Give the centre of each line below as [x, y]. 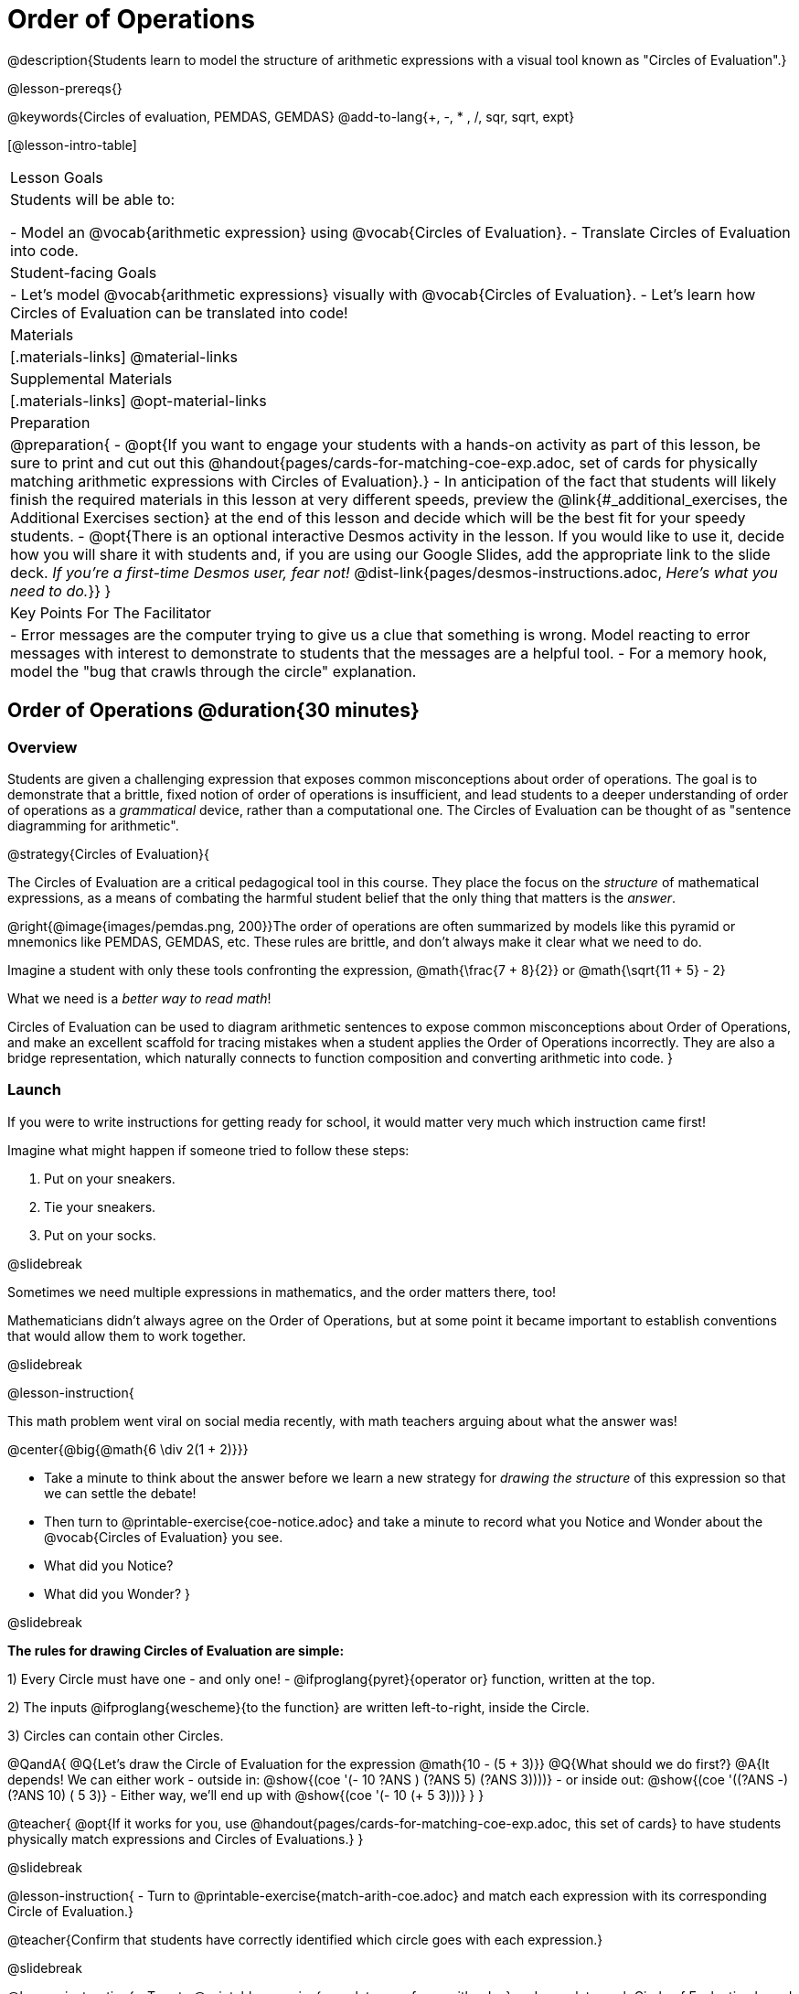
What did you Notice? [109, 1565]
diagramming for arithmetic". [93, 825]
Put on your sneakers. [110, 1178]
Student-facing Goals [84, 272]
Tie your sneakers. [100, 1206]
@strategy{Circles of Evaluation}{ [108, 853]
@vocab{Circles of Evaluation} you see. [164, 1537]
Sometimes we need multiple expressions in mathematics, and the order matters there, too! [282, 1292]
